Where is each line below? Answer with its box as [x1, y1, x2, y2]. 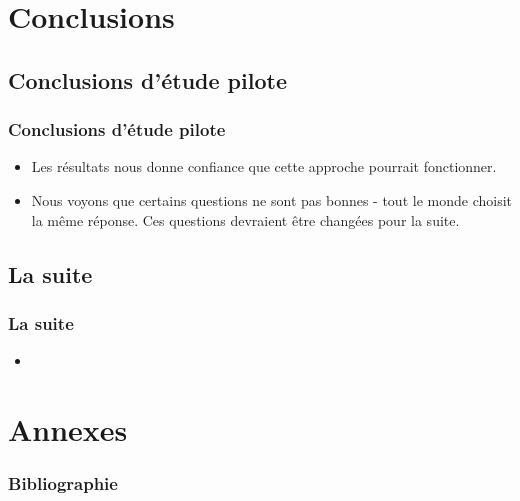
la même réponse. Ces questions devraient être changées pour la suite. [31, 209, 460, 230]
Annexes [8, 408, 128, 449]
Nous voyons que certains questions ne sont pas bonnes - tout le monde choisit [31, 189, 512, 210]
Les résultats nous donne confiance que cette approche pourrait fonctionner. [31, 156, 497, 177]
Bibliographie [8, 471, 118, 496]
